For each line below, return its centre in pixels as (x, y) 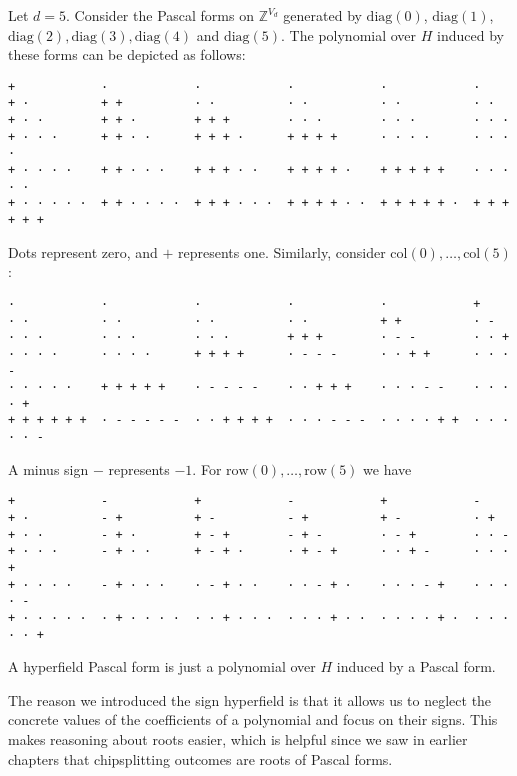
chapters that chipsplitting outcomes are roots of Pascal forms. (200, 758)
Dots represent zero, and (83, 251)
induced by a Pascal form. (416, 666)
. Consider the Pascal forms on (160, 15)
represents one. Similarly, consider (282, 251)
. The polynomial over (349, 34)
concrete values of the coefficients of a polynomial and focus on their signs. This (253, 719)
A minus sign (48, 468)
